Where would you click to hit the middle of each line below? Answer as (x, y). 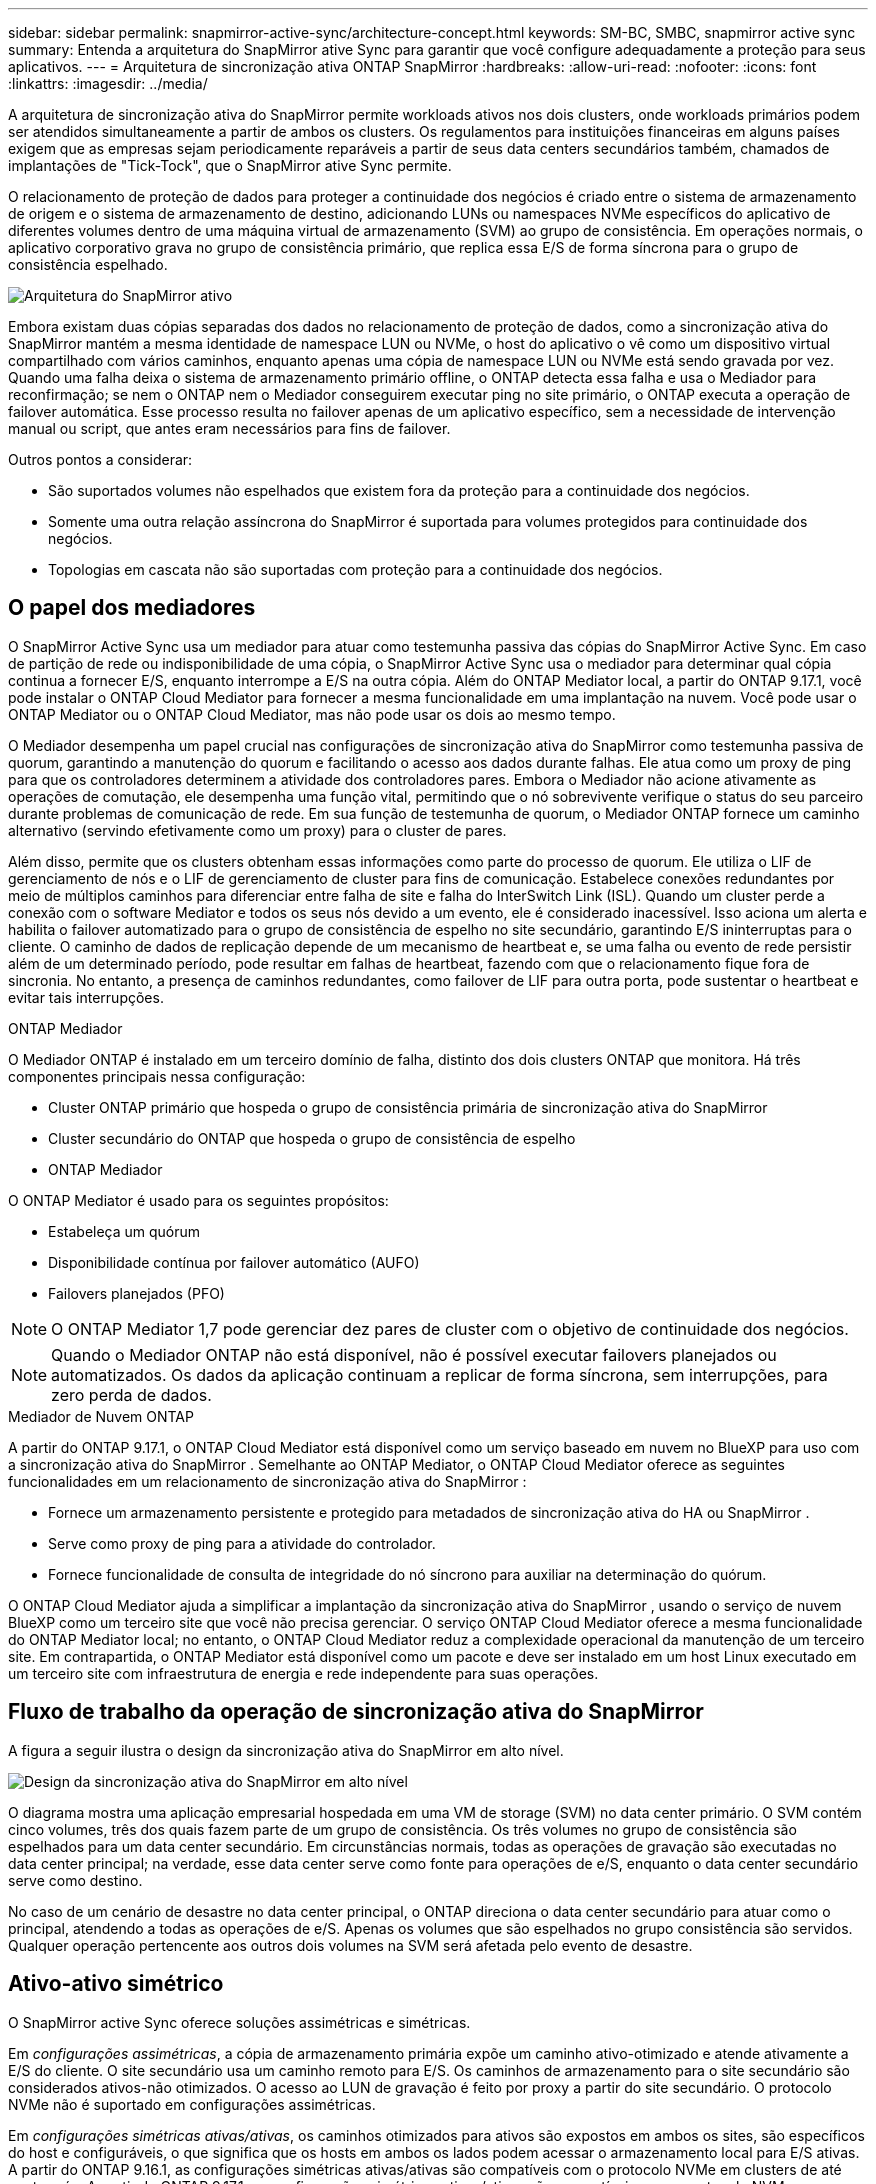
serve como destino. (75, 1880)
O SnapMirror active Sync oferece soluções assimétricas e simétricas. (239, 2022)
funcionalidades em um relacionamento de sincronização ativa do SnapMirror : (267, 1481)
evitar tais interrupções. (86, 997)
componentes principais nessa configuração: (157, 1076)
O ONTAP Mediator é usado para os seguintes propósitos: (198, 1200)
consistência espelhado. (88, 264)
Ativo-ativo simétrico (116, 1984)
